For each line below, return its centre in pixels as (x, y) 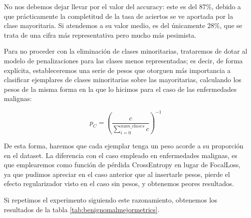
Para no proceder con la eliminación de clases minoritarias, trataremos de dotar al (126, 51)
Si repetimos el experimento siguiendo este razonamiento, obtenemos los (111, 199)
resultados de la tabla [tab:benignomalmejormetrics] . (82, 209)
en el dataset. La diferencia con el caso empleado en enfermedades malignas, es (121, 155)
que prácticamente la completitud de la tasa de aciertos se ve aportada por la (119, 16)
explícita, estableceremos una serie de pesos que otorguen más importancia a (117, 70)
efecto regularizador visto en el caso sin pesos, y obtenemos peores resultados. (119, 183)
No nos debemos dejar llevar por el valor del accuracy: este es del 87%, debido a (123, 6)
